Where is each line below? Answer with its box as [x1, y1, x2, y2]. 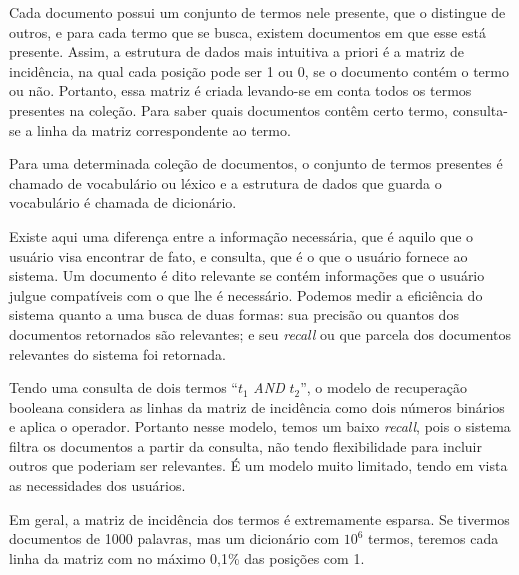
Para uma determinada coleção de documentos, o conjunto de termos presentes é [9, 153, 503, 174]
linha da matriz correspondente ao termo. [37, 119, 291, 140]
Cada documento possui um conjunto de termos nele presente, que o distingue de [9, 2, 506, 22]
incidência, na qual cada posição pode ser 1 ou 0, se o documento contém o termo [9, 60, 509, 81]
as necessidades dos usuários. [9, 475, 186, 496]
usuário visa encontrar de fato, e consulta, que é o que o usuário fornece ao [9, 245, 468, 266]
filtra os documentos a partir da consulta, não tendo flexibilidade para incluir [9, 435, 482, 456]
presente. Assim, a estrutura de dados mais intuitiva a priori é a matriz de [9, 41, 464, 62]
